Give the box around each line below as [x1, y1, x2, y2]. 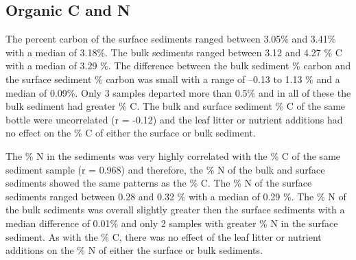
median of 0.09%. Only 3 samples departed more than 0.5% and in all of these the [5, 85, 351, 99]
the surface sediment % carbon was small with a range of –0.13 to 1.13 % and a [5, 71, 340, 86]
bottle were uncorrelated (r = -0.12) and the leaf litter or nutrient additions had [5, 112, 343, 126]
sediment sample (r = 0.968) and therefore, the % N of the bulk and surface [5, 162, 325, 176]
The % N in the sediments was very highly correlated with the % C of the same [5, 148, 341, 163]
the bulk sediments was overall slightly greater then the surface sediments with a [5, 202, 345, 217]
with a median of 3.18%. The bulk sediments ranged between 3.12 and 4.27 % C [5, 45, 342, 59]
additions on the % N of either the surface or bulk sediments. [5, 243, 263, 257]
